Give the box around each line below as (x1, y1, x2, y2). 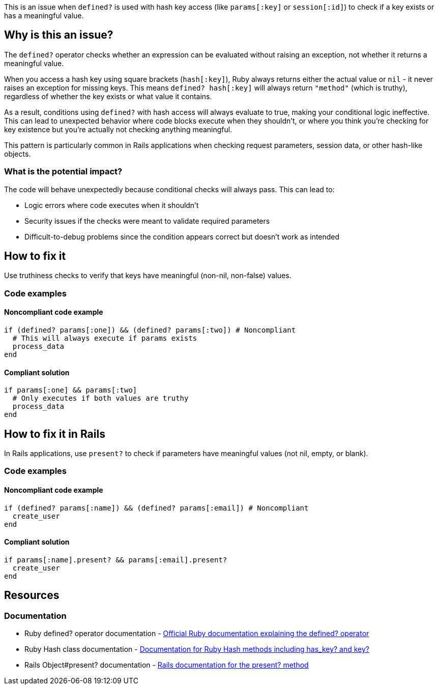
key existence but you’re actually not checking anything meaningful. (4, 125, 232, 134)
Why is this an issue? (4, 28, 113, 42)
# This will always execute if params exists (12, 334, 197, 343)
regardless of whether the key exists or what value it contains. (4, 92, 212, 101)
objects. (4, 149, 31, 158)
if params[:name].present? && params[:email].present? (4, 555, 227, 564)
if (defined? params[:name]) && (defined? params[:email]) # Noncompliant (4, 503, 309, 512)
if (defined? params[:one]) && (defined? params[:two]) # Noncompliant (4, 326, 296, 335)
